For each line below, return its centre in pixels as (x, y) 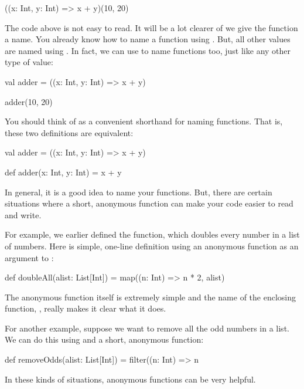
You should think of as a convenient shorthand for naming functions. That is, (144, 121)
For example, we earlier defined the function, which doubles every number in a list (152, 234)
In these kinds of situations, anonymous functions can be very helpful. (130, 379)
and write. (23, 214)
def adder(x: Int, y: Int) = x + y (63, 172)
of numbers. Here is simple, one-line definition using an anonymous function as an (152, 246)
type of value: (29, 62)
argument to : (29, 257)
